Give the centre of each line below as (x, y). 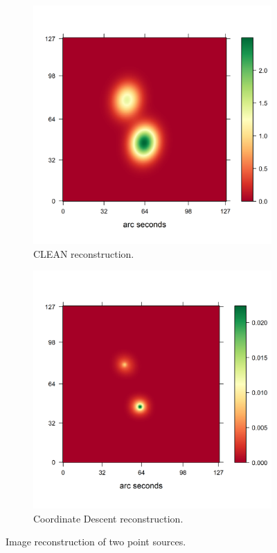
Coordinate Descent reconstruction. (108, 518)
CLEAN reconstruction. (84, 253)
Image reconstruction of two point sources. (96, 542)
